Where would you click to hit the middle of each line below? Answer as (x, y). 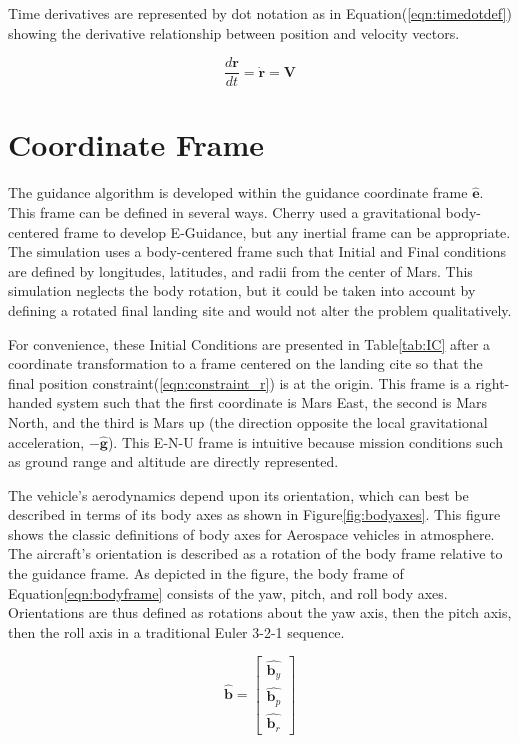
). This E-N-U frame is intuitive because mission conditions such (305, 441)
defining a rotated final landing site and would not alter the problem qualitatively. (260, 309)
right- (492, 382)
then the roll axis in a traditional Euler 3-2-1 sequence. (176, 631)
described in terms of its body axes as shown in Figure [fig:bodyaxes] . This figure (254, 514)
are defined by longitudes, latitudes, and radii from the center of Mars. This (240, 270)
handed (30, 402)
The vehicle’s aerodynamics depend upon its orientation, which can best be (238, 494)
